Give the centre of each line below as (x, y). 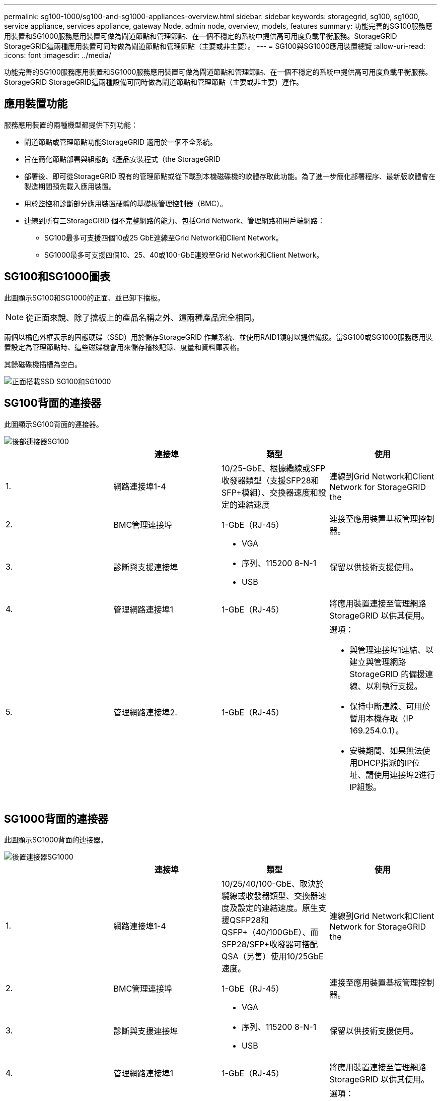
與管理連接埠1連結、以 (392, 650)
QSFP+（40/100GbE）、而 (270, 932)
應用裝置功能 (36, 104)
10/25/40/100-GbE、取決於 (273, 884)
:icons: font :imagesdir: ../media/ (58, 55)
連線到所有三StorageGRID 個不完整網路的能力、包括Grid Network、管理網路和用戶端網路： (174, 220)
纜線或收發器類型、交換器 (270, 896)
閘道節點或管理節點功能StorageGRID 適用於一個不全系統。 (121, 142)
